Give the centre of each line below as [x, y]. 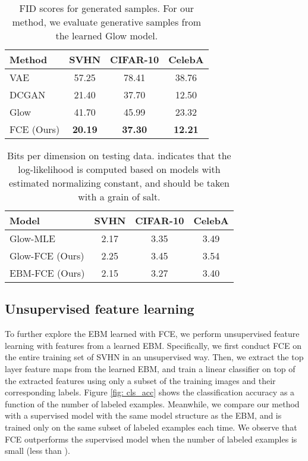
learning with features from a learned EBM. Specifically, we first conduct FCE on [153, 345]
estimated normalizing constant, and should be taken [119, 183]
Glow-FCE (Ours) [47, 256]
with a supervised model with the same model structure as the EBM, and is [143, 415]
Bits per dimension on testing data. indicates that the [119, 155]
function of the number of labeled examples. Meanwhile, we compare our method [152, 403]
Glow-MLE [33, 238]
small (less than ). [37, 451]
